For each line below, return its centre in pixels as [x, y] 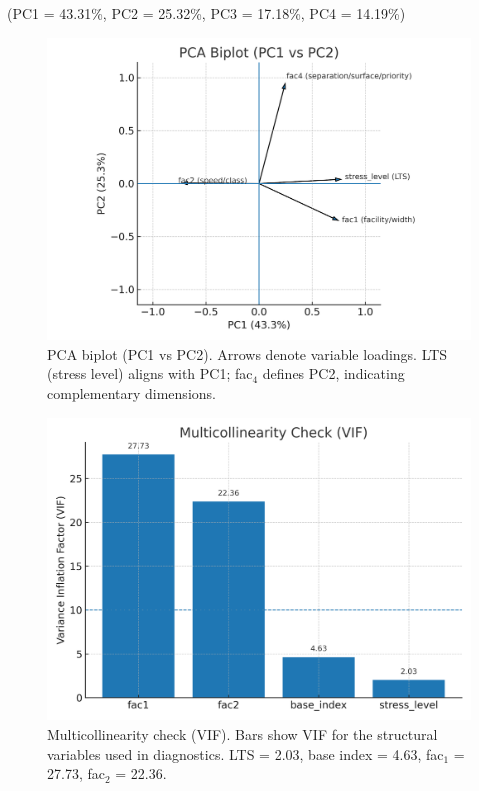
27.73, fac [76, 773]
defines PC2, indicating [333, 373]
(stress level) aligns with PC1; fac [150, 373]
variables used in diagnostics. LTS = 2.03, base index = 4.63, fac [245, 753]
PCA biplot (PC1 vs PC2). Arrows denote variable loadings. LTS [247, 353]
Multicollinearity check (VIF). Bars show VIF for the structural [242, 733]
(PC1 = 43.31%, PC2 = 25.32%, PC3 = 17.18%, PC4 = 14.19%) [206, 13]
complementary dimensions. [131, 393]
